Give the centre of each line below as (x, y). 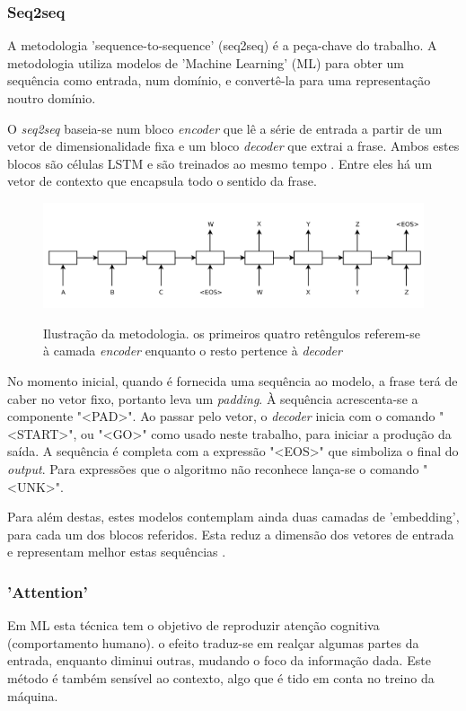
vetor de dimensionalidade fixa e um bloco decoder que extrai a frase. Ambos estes (233, 146)
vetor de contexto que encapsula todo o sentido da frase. (162, 181)
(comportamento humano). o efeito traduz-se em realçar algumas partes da (213, 642)
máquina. (33, 695)
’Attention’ (48, 591)
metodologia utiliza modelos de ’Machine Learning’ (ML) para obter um (206, 62)
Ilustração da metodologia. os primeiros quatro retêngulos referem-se (232, 333)
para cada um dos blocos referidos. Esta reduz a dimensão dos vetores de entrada (231, 534)
